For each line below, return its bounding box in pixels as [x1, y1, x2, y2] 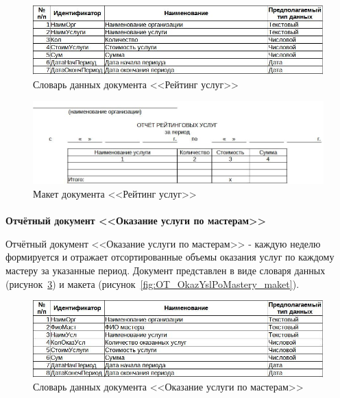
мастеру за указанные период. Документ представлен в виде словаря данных [5, 263, 326, 277]
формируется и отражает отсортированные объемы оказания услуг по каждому [5, 250, 335, 264]
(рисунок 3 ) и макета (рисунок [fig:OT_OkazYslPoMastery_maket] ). [5, 276, 300, 291]
